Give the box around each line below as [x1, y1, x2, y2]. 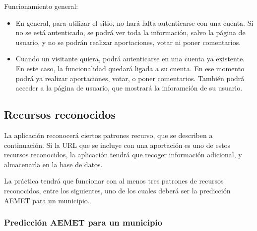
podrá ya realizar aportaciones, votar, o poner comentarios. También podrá [15, 73, 245, 83]
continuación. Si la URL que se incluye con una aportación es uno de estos [4, 139, 231, 150]
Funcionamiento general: [4, 1, 78, 11]
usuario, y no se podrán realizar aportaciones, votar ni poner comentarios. [15, 37, 241, 47]
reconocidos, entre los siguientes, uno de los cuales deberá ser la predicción [4, 185, 231, 195]
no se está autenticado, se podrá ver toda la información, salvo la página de [15, 27, 246, 38]
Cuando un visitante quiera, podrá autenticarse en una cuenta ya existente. [15, 53, 245, 64]
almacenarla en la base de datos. [4, 159, 103, 169]
